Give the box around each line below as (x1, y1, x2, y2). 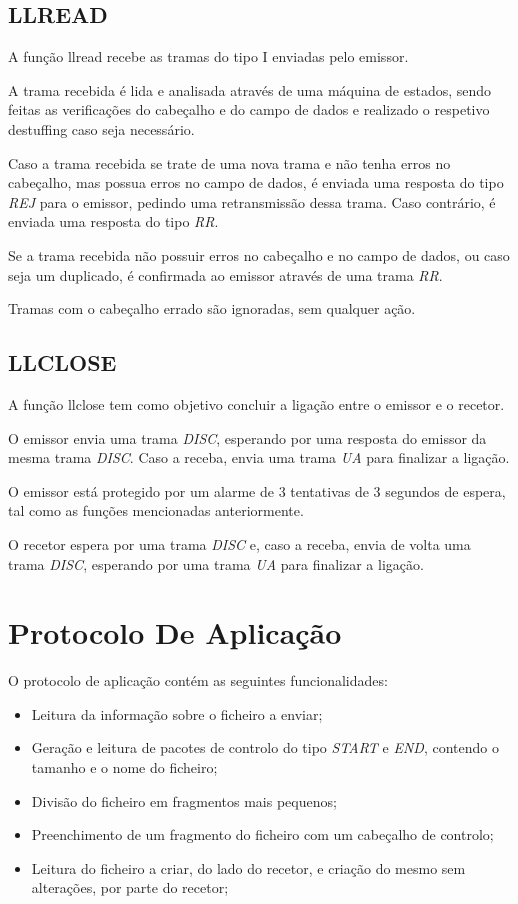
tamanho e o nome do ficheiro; (31, 757, 218, 777)
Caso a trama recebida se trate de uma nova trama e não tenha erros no (8, 152, 451, 173)
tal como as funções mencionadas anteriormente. (8, 500, 304, 521)
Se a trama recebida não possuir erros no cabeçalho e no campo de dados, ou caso (8, 244, 510, 265)
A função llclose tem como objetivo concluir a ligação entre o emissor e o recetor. (8, 393, 505, 414)
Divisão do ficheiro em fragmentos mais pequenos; (31, 790, 337, 811)
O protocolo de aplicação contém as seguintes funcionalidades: (8, 670, 388, 691)
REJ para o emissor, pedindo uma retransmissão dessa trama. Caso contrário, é (8, 191, 496, 212)
